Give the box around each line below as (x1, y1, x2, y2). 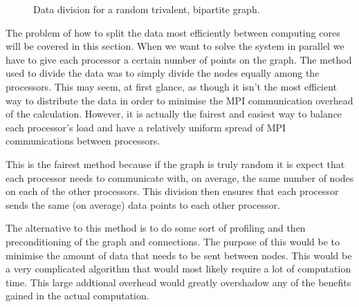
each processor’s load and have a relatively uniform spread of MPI (6, 120, 286, 134)
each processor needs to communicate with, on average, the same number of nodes (6, 170, 354, 185)
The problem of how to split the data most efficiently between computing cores (6, 25, 340, 39)
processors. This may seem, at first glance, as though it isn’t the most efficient (6, 79, 338, 93)
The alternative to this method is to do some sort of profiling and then (6, 221, 306, 235)
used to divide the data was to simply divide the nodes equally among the (6, 66, 320, 80)
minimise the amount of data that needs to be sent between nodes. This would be (6, 248, 352, 262)
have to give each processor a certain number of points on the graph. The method (6, 52, 352, 66)
